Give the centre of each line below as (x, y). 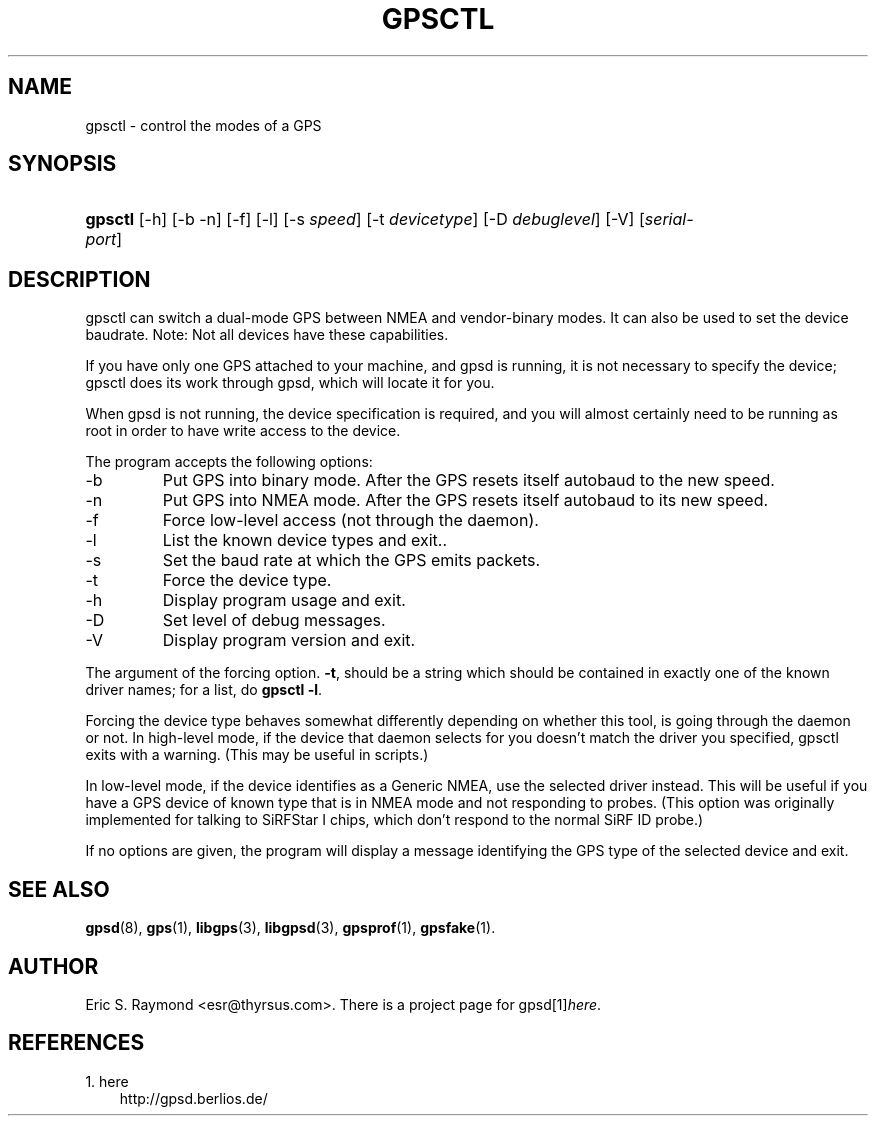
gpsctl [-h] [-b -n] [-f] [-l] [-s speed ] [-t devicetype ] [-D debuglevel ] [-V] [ (365, 219)
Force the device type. (247, 580)
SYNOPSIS (62, 164)
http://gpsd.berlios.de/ (193, 1098)
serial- (669, 219)
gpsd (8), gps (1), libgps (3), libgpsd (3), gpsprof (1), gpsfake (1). (290, 928)
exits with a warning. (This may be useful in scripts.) (257, 755)
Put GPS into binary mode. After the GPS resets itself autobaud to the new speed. (468, 480)
